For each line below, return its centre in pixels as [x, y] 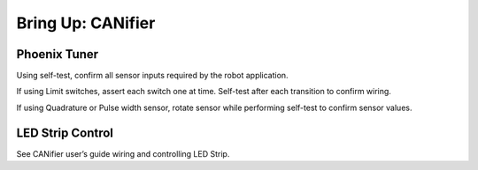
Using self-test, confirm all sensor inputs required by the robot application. [152, 76]
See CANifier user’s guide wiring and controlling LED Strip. [123, 153]
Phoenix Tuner [58, 54]
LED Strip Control [65, 133]
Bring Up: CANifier [86, 23]
